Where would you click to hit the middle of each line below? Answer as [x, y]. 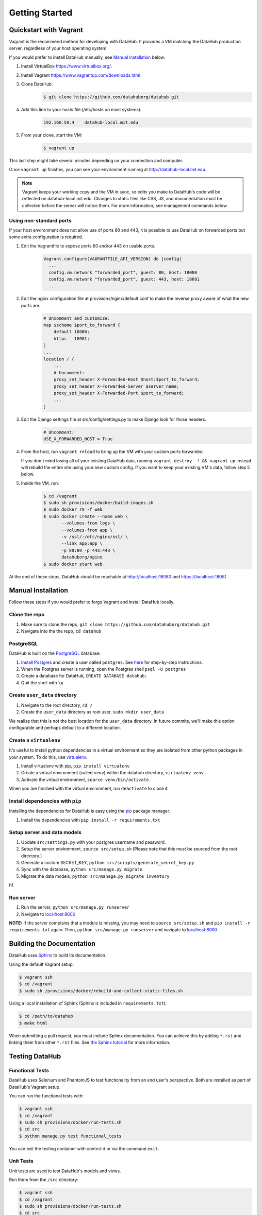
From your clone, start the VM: [52, 135]
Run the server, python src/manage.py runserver [75, 907]
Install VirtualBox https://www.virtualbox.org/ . [66, 66]
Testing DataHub [35, 1056]
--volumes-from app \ [87, 530]
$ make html [33, 1023]
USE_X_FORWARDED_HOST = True [78, 439]
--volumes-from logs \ [88, 523]
